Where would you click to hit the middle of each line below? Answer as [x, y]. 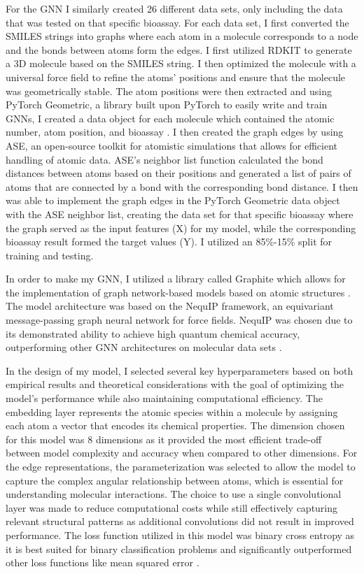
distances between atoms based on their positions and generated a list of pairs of [178, 173]
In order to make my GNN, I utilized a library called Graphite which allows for [176, 279]
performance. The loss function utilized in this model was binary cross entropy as [180, 534]
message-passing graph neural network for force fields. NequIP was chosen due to [179, 320]
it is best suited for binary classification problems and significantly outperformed [179, 548]
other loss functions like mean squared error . [103, 562]
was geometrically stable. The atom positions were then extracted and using [169, 91]
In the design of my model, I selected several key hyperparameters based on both [180, 370]
